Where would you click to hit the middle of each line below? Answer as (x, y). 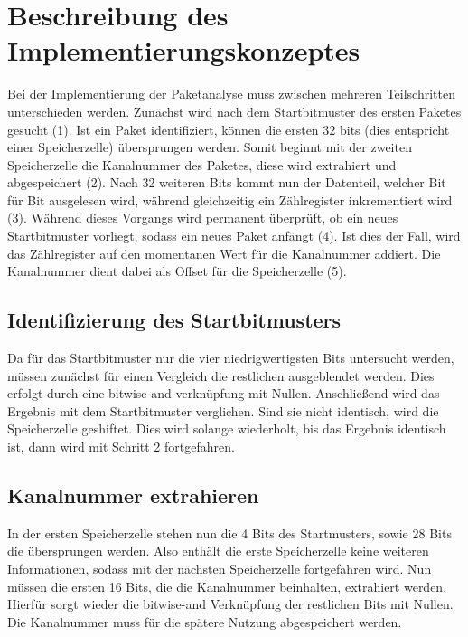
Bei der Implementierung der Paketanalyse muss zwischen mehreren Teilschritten (232, 94)
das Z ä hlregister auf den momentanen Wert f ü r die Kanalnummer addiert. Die (224, 253)
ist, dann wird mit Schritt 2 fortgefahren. (121, 447)
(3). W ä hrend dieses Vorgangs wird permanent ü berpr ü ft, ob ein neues (203, 218)
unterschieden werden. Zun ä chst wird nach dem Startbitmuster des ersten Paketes (234, 111)
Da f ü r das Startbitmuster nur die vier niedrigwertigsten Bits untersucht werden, (231, 358)
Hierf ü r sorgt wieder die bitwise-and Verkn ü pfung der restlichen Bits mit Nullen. (230, 604)
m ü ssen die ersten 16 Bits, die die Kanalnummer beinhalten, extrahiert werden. (227, 586)
